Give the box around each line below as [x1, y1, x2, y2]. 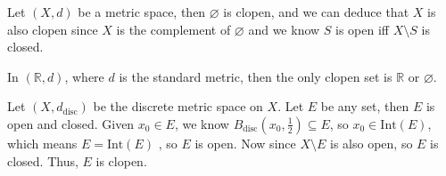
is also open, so [330, 133, 413, 152]
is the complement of [116, 20, 231, 38]
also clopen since [7, 20, 98, 38]
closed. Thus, [7, 151, 78, 170]
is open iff [335, 20, 390, 38]
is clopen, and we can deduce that [223, 3, 409, 20]
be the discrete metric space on [93, 97, 263, 116]
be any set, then [320, 97, 409, 116]
